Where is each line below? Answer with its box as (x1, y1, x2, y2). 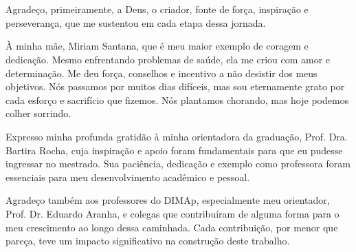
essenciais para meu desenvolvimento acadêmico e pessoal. (5, 169, 250, 184)
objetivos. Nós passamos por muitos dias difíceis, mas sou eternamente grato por (5, 79, 345, 94)
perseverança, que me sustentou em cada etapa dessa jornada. (5, 15, 266, 30)
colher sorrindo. (5, 106, 71, 120)
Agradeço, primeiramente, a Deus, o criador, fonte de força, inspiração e (5, 2, 309, 17)
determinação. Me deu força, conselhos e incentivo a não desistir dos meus (5, 65, 318, 80)
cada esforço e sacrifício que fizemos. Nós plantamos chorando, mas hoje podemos (5, 92, 349, 107)
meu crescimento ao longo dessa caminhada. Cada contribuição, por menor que (5, 220, 338, 234)
